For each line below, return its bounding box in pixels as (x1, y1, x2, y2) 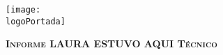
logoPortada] (6, 16, 66, 26)
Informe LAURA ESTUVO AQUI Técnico (6, 36, 217, 51)
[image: (6, 5, 41, 15)
